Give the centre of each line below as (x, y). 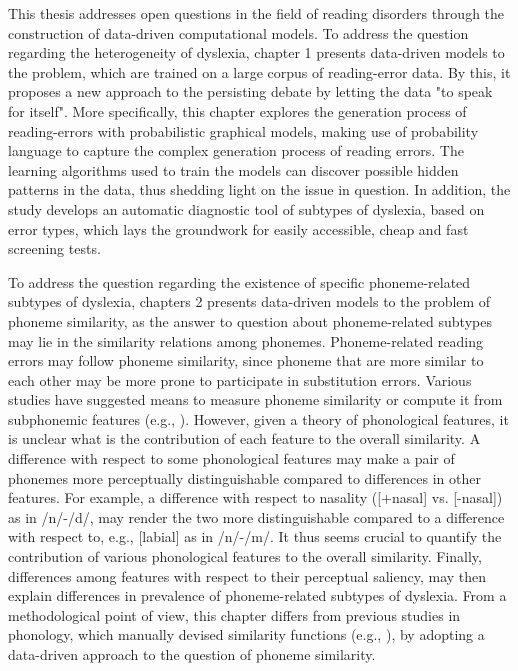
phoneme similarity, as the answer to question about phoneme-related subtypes (250, 320)
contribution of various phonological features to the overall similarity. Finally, (245, 556)
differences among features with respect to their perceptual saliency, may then (247, 575)
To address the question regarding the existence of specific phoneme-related (239, 281)
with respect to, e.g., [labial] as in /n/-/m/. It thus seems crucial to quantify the (255, 536)
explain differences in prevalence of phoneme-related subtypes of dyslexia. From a (257, 595)
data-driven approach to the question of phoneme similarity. (192, 654)
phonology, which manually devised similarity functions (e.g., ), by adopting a (246, 634)
